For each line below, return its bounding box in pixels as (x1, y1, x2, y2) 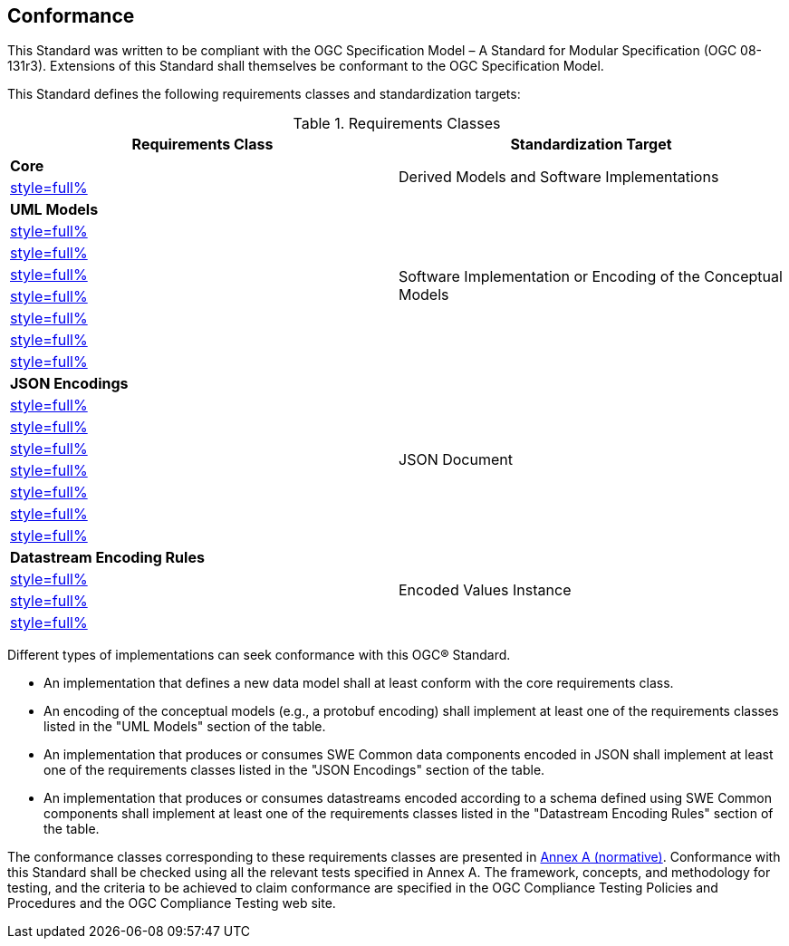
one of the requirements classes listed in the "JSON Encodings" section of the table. (43, 762, 545, 778)
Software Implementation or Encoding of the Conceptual (399, 267, 783, 286)
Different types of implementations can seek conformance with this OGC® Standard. (7, 647, 511, 663)
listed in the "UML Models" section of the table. (43, 719, 326, 735)
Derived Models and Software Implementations (399, 168, 719, 187)
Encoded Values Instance (399, 581, 572, 600)
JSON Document (399, 450, 513, 469)
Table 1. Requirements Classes (293, 114, 501, 133)
